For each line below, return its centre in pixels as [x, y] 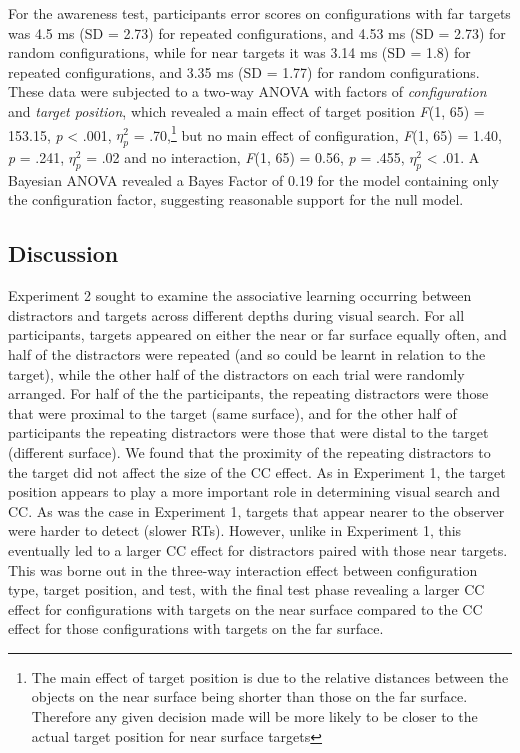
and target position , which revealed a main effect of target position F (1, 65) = [246, 110]
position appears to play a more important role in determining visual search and [254, 491]
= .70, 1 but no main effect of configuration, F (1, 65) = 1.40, [317, 133]
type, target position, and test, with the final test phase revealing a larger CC [246, 589]
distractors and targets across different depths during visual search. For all [236, 314]
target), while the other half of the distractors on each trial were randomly [236, 373]
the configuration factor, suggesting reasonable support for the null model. [236, 199]
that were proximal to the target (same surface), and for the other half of [232, 412]
